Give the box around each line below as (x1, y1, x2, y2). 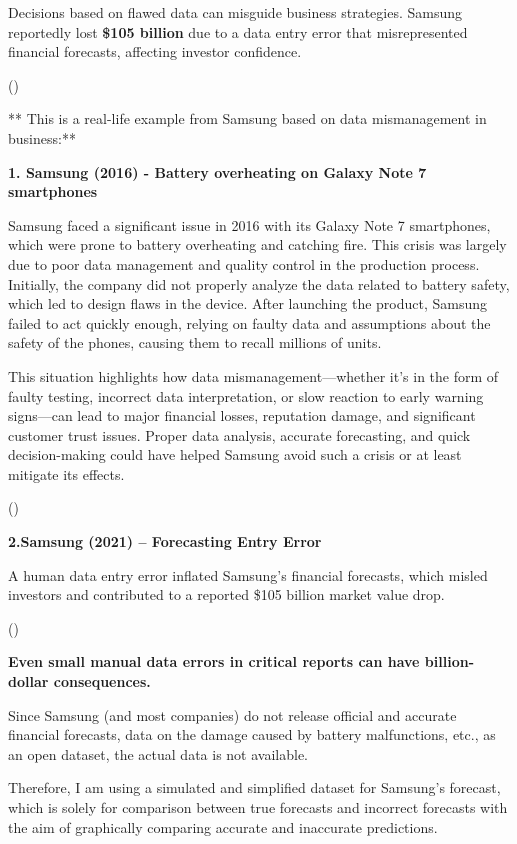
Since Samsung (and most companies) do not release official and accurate (8, 704, 457, 725)
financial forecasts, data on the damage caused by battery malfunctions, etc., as (8, 724, 496, 745)
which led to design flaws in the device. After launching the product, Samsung (8, 293, 488, 314)
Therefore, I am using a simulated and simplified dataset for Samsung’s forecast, (8, 777, 501, 798)
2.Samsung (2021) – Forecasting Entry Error (8, 531, 322, 552)
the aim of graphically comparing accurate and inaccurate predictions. (8, 816, 438, 837)
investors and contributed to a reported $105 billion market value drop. (8, 584, 445, 605)
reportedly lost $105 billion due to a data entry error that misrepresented (8, 21, 468, 42)
